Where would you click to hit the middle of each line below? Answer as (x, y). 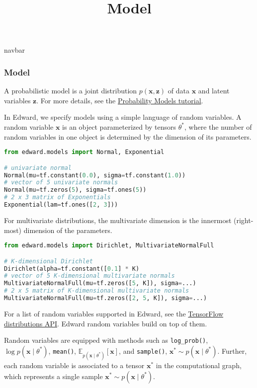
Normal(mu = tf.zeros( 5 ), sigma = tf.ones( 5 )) (75, 190)
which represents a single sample (53, 376)
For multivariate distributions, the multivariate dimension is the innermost (118, 220)
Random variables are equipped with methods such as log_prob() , (106, 340)
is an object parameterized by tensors (119, 126)
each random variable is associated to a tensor (74, 365)
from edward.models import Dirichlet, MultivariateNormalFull (109, 246)
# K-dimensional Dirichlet (48, 261)
